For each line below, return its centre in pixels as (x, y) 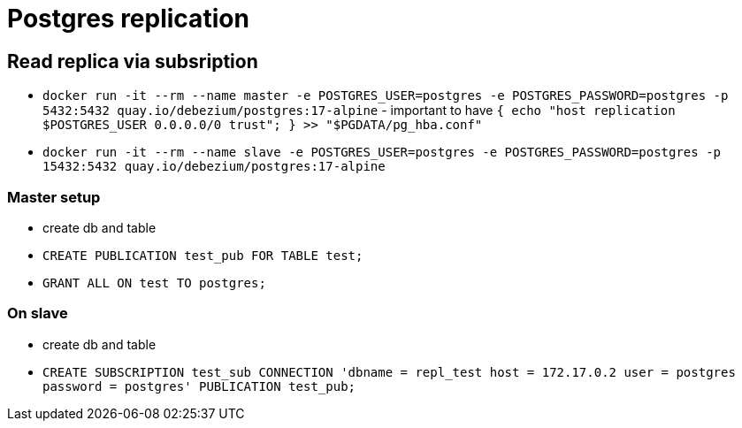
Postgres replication (128, 19)
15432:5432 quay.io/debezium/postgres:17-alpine (214, 167)
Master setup (54, 197)
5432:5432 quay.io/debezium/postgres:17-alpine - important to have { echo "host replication (359, 111)
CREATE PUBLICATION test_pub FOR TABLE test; (203, 255)
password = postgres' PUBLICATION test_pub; (199, 386)
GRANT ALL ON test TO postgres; (154, 283)
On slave (38, 313)
